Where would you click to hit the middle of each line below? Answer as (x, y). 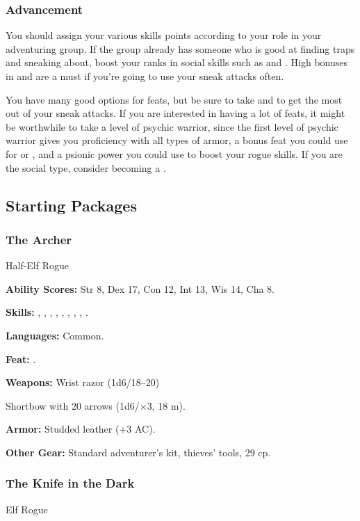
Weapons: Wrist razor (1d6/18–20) (83, 382)
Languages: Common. (55, 335)
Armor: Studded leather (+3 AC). (81, 429)
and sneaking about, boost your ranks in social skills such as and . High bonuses (177, 62)
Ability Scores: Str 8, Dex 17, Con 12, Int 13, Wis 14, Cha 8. (140, 288)
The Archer (39, 239)
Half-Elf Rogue (38, 265)
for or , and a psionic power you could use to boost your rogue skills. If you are (174, 153)
